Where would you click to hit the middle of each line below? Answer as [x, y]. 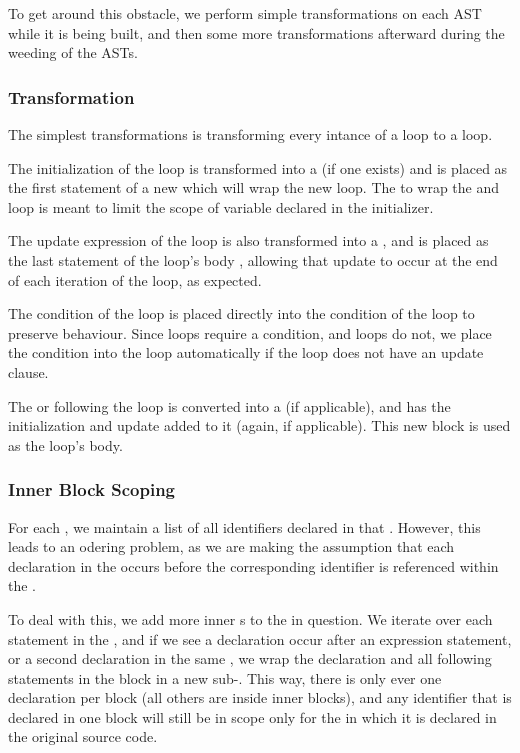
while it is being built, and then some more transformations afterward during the [256, 32]
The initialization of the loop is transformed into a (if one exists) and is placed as [258, 167]
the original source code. [83, 736]
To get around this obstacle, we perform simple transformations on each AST [245, 13]
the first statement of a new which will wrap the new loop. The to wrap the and [254, 187]
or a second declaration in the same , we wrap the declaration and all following [250, 658]
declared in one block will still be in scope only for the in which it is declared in [252, 716]
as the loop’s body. [65, 444]
